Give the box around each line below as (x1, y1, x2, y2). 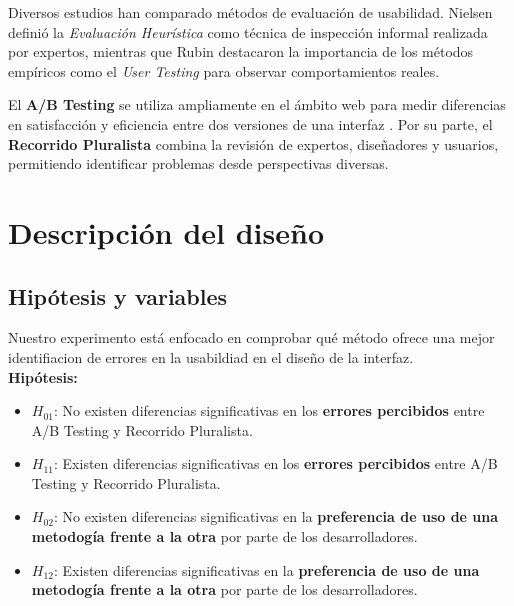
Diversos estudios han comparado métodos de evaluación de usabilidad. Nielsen (8, 2, 493, 22)
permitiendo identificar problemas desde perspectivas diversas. (8, 153, 389, 174)
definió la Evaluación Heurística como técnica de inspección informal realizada (8, 21, 488, 42)
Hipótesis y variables (8, 280, 228, 311)
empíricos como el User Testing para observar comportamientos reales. (8, 60, 440, 81)
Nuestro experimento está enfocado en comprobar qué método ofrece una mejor (8, 327, 495, 348)
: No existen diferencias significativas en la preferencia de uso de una (54, 506, 499, 527)
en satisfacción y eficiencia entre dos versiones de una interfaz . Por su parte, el (8, 113, 493, 134)
